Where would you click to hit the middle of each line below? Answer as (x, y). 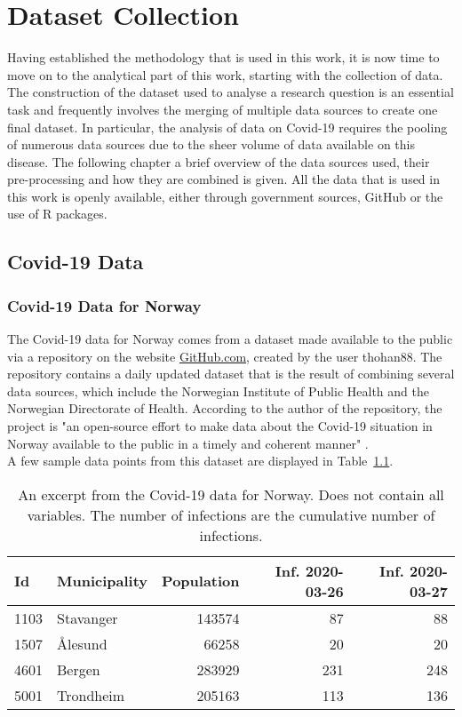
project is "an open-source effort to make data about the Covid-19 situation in (220, 426)
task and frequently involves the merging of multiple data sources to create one (223, 109)
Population (201, 581)
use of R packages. (57, 214)
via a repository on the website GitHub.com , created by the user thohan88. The (225, 356)
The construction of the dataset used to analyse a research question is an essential (231, 92)
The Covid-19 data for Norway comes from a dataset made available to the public (230, 339)
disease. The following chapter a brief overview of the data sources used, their (219, 161)
